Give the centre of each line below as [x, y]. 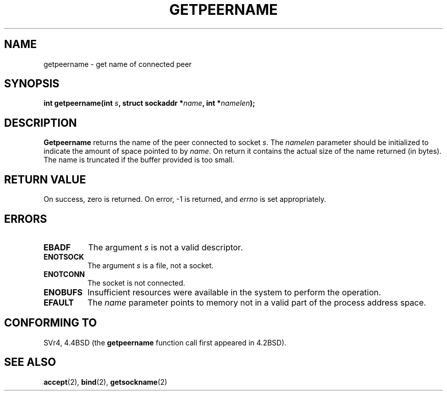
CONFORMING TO [51, 323]
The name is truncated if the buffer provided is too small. [139, 160]
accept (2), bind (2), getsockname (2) [105, 382]
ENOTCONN [64, 274]
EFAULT [59, 302]
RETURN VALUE [45, 179]
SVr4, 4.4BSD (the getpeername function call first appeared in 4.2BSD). [165, 342]
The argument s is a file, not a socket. [151, 265]
